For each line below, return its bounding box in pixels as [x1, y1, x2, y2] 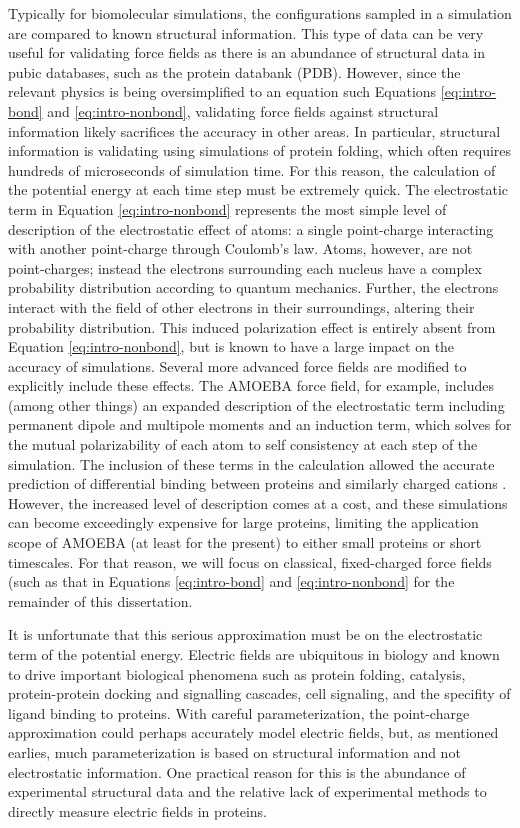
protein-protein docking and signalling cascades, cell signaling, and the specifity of [8, 683, 511, 704]
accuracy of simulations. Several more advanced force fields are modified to [8, 355, 467, 376]
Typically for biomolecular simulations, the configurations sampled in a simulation [8, 3, 512, 23]
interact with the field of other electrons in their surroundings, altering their [8, 296, 475, 317]
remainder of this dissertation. [8, 590, 193, 611]
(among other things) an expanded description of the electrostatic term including [8, 394, 505, 415]
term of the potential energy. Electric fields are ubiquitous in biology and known [8, 644, 500, 664]
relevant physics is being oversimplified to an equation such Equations [8, 81, 437, 102]
